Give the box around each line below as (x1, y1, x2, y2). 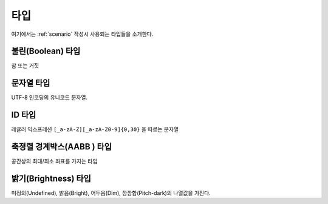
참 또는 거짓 (11, 62, 39, 69)
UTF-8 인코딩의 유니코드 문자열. (11, 94, 88, 101)
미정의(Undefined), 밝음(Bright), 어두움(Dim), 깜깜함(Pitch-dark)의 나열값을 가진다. (11, 189, 211, 197)
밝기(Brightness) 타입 (11, 173, 91, 183)
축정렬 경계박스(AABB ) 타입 (11, 141, 112, 152)
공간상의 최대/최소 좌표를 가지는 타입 (11, 158, 98, 165)
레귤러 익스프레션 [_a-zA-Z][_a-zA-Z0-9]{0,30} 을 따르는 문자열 (11, 126, 179, 133)
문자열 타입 (11, 78, 50, 88)
